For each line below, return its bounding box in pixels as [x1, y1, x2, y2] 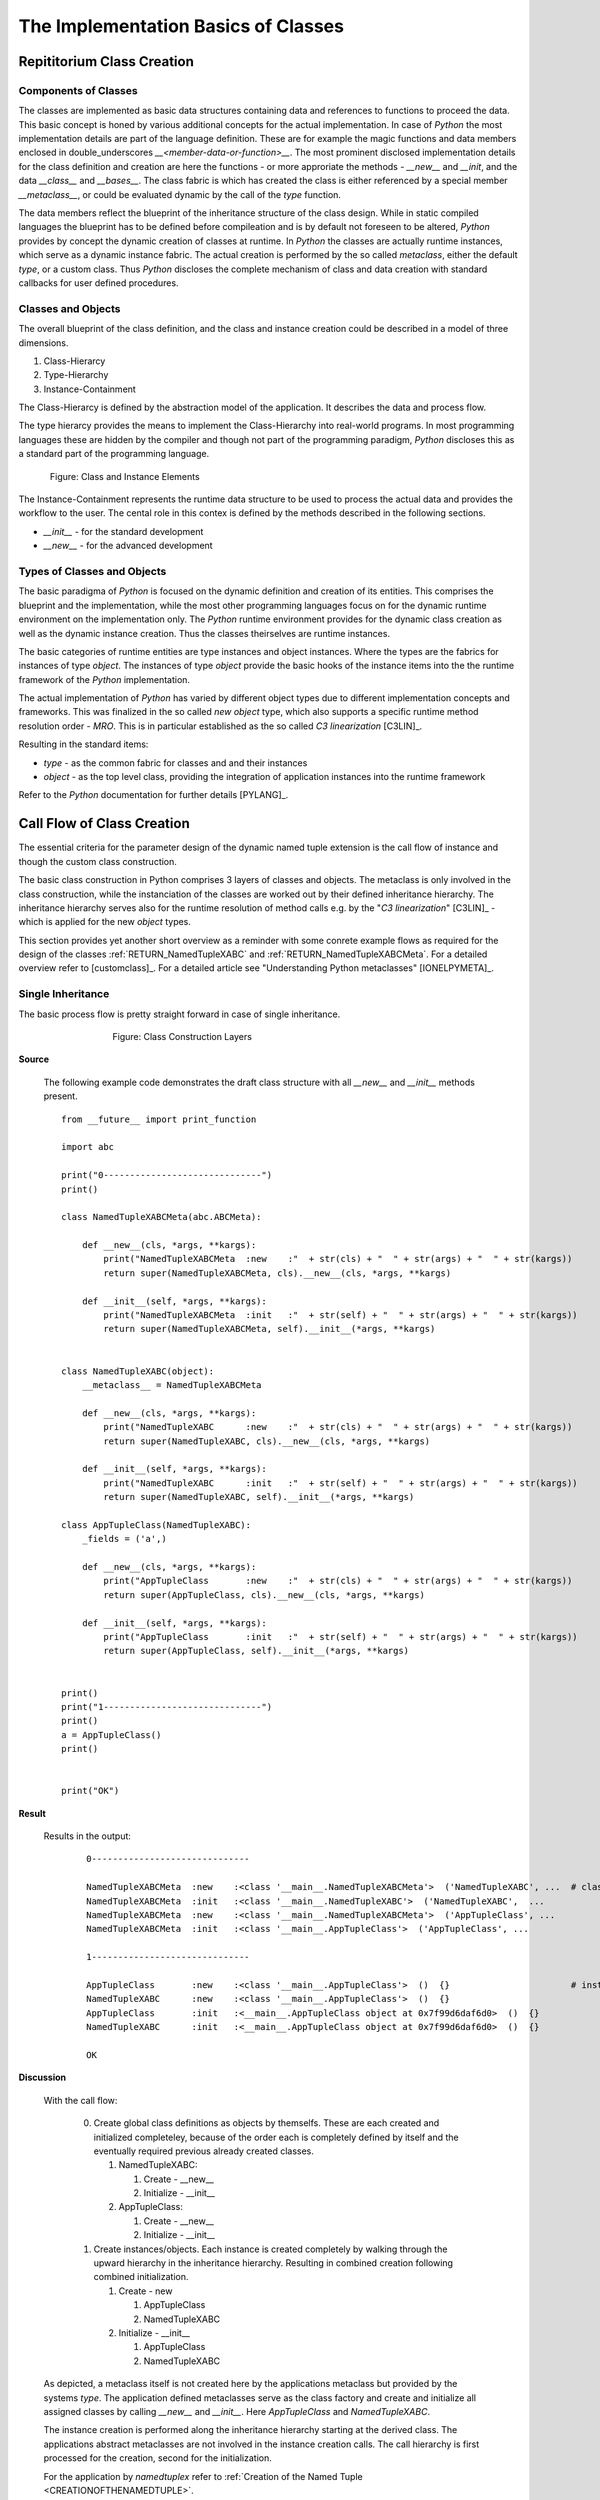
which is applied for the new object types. [18, 916, 192, 928]
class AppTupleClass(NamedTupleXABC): [61, 1519, 252, 1530]
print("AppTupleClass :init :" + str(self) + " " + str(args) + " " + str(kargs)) [103, 1631, 579, 1643]
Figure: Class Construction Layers [112, 1031, 252, 1042]
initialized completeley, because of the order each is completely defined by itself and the [93, 2131, 459, 2143]
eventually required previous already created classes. [93, 2145, 315, 2157]
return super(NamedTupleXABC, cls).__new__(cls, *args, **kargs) [103, 1435, 431, 1447]
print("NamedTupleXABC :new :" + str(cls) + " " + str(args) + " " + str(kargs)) [103, 1421, 573, 1433]
